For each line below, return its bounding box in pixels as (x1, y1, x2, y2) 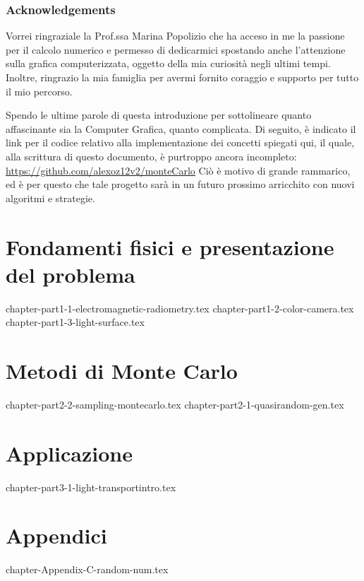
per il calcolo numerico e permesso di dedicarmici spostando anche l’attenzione (6, 42, 346, 57)
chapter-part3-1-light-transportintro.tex (6, 479, 176, 494)
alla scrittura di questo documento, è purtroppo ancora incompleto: (6, 148, 297, 163)
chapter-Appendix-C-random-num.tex (6, 562, 169, 577)
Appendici (6, 521, 107, 550)
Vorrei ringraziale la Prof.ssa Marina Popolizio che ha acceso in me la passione (6, 28, 345, 43)
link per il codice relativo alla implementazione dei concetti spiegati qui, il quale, (6, 135, 355, 150)
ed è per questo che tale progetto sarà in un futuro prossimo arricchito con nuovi (6, 177, 355, 192)
